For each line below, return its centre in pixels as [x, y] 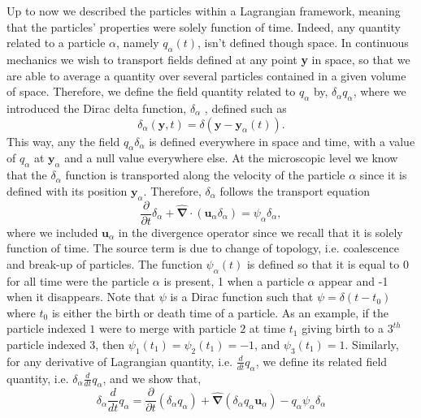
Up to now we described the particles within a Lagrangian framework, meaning [204, 11]
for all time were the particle [78, 280]
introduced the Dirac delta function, [97, 108]
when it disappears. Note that [81, 297]
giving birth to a [343, 328]
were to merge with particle [167, 328]
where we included [52, 232]
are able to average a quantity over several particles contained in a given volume [206, 75]
